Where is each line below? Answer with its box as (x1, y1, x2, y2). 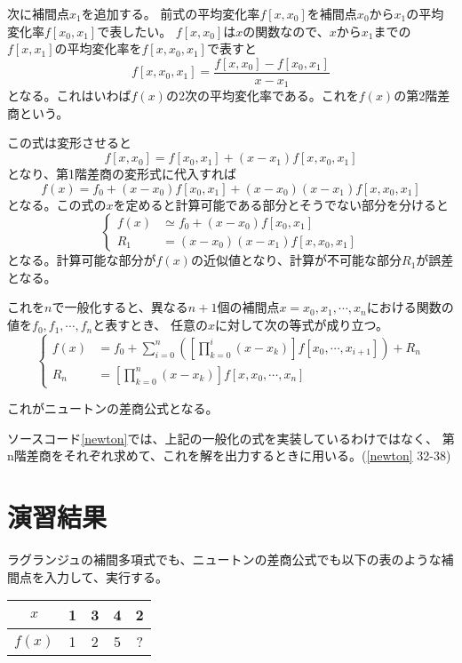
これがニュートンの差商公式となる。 (7, 399, 219, 418)
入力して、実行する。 (44, 567, 168, 586)
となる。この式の (7, 195, 107, 213)
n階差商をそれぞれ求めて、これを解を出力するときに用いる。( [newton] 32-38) (7, 446, 451, 465)
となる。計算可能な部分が (7, 251, 156, 269)
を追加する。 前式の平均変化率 (81, 4, 260, 22)
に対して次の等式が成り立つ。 (214, 316, 388, 334)
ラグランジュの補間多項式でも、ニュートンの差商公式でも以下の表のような (7, 550, 442, 569)
